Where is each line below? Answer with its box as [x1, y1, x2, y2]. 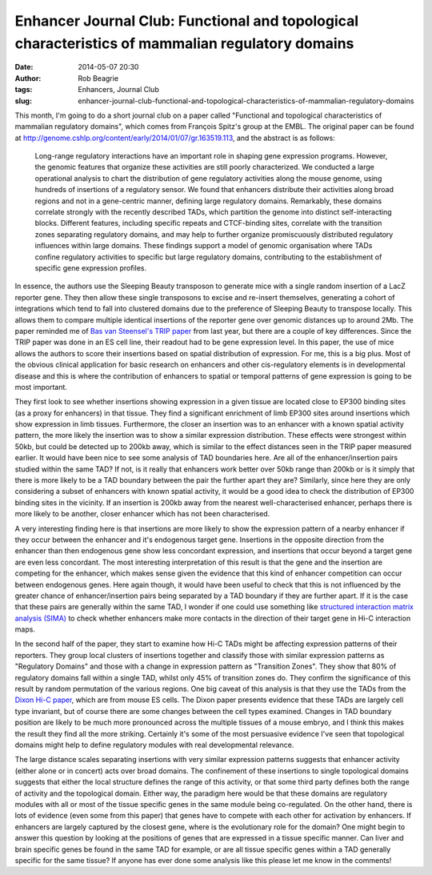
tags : [14, 85, 33, 94]
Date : [14, 62, 34, 72]
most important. [14, 382, 68, 391]
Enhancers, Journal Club [78, 85, 159, 94]
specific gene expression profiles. [34, 263, 147, 272]
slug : [14, 96, 32, 106]
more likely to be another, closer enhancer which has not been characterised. [14, 509, 270, 519]
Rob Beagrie [78, 73, 119, 83]
